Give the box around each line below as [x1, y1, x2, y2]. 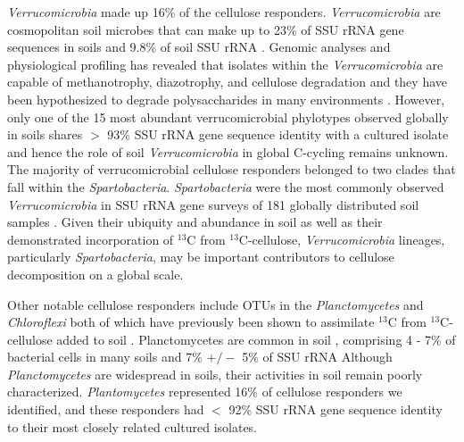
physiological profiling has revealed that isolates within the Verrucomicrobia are [7, 54, 443, 73]
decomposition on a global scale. [7, 264, 184, 283]
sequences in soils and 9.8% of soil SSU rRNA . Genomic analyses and [7, 38, 391, 56]
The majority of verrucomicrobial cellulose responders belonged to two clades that [7, 160, 456, 179]
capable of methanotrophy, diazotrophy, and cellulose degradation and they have [7, 72, 447, 91]
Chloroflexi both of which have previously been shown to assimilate [7, 313, 375, 331]
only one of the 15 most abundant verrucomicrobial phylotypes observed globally [7, 107, 449, 126]
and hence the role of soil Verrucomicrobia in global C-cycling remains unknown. [7, 142, 449, 161]
